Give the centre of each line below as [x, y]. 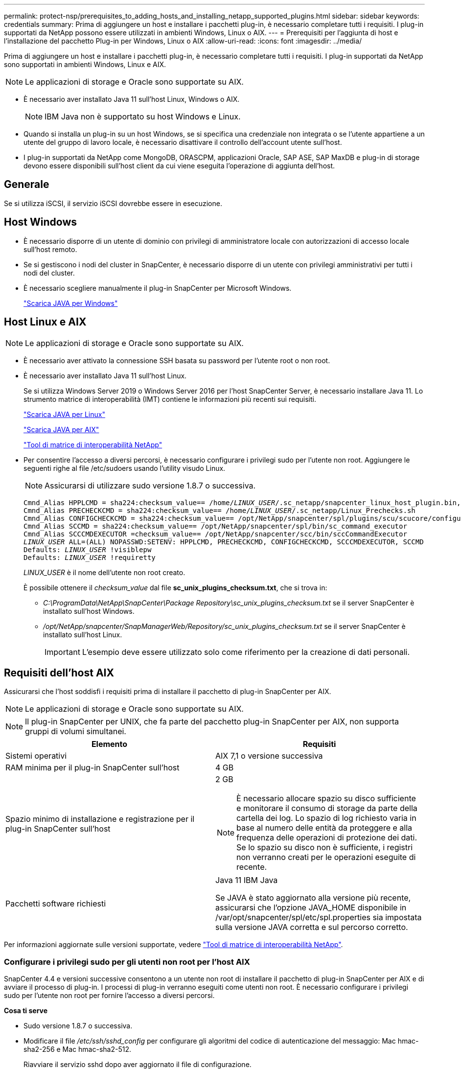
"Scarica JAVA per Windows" [71, 303]
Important [62, 652]
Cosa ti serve [26, 1011]
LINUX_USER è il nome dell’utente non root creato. [104, 572]
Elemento [109, 744]
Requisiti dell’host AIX [59, 673]
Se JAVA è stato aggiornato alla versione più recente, [313, 898]
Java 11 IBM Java [247, 880]
